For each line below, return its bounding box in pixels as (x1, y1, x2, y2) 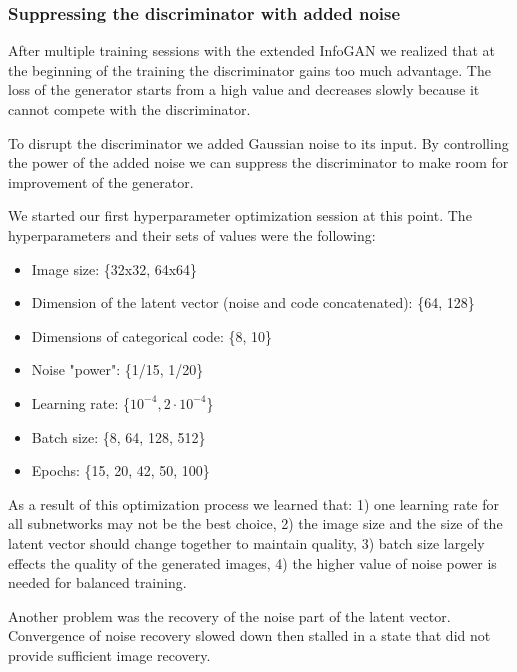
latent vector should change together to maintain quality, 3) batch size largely (8, 532, 485, 553)
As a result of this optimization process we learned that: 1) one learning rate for (8, 493, 499, 514)
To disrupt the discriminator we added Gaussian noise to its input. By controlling (8, 132, 509, 153)
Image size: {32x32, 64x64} (31, 258, 198, 279)
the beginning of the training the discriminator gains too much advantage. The (8, 59, 491, 80)
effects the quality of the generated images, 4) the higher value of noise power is (8, 552, 497, 573)
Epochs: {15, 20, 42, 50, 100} (31, 460, 210, 481)
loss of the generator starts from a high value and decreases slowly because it (8, 79, 480, 100)
